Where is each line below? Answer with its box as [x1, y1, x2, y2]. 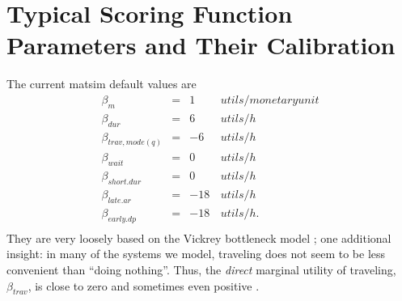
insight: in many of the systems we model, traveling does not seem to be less [6, 245, 386, 262]
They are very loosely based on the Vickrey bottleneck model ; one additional [6, 229, 391, 246]
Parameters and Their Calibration [6, 28, 396, 61]
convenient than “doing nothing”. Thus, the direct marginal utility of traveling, [6, 261, 396, 278]
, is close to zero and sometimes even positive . [28, 277, 260, 294]
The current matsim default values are [6, 75, 197, 92]
